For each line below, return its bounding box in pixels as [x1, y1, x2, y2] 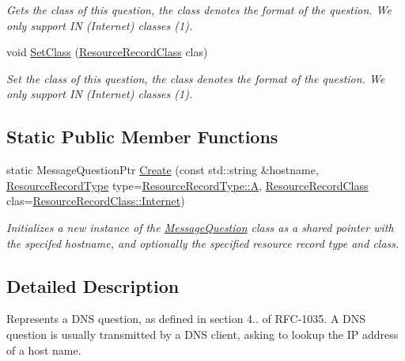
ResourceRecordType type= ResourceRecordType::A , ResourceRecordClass [6, 177, 369, 193]
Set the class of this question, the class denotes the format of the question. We [6, 70, 385, 86]
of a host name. [6, 341, 81, 358]
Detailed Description [6, 273, 180, 298]
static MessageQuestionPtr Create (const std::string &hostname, [6, 161, 319, 178]
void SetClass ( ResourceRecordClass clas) [6, 44, 208, 60]
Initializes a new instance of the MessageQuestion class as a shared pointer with [6, 218, 394, 235]
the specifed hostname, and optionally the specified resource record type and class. [6, 234, 399, 251]
